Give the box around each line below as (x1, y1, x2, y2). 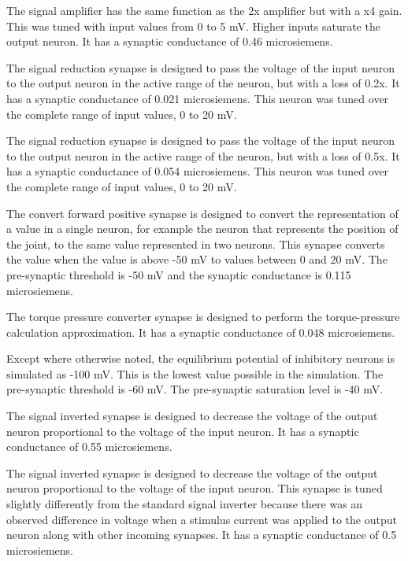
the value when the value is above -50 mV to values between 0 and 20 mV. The (6, 251, 388, 268)
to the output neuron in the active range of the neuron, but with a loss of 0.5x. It (6, 147, 400, 164)
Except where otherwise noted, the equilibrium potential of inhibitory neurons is (6, 350, 395, 367)
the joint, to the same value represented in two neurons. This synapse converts (6, 235, 385, 252)
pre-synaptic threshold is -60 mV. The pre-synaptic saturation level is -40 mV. (6, 381, 384, 397)
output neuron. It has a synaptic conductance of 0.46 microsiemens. (6, 33, 333, 50)
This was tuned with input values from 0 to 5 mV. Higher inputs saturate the (6, 17, 380, 34)
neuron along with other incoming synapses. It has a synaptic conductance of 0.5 (6, 526, 397, 543)
